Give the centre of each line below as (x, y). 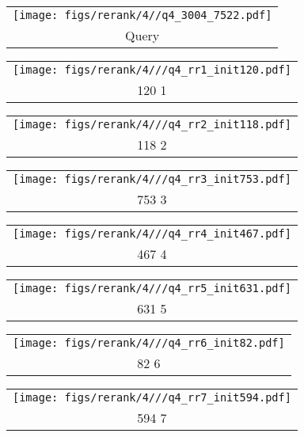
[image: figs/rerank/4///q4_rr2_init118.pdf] (152, 124)
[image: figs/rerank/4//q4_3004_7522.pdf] (142, 15)
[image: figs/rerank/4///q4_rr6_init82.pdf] (149, 343)
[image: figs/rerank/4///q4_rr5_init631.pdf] (152, 288)
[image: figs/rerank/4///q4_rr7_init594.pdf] (152, 397)
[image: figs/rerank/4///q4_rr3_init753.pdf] (152, 179)
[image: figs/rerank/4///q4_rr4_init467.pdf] (152, 234)
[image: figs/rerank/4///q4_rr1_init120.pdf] (152, 70)
